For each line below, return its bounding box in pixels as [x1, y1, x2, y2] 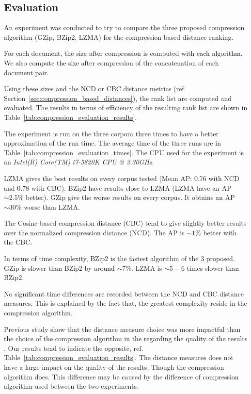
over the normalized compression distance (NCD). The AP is [4, 227, 185, 237]
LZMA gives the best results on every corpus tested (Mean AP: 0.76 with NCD [4, 173, 239, 183]
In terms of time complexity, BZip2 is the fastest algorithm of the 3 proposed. [4, 253, 235, 263]
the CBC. [4, 237, 32, 247]
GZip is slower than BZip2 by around [4, 263, 115, 273]
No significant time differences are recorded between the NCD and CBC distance [4, 288, 244, 298]
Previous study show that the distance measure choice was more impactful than [4, 324, 241, 334]
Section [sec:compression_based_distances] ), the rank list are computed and [4, 93, 232, 103]
